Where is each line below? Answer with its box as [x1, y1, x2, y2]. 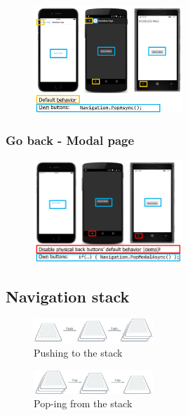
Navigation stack [6, 285, 130, 307]
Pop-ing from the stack [34, 396, 133, 411]
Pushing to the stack [34, 345, 123, 360]
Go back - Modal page [6, 132, 135, 149]
